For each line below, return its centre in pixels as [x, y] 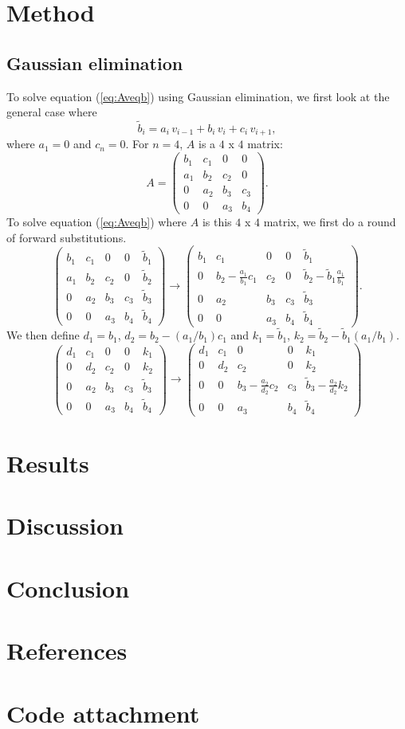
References [67, 651]
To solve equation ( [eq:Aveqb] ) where [97, 222]
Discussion [65, 525]
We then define [43, 335]
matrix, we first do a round [330, 222]
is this [217, 222]
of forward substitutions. [67, 237]
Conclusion [68, 588]
